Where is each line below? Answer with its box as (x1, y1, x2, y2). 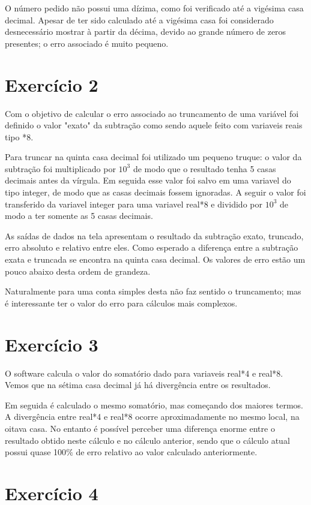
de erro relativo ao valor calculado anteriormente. (76, 446, 258, 458)
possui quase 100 (5, 446, 67, 458)
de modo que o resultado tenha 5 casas (133, 162, 276, 175)
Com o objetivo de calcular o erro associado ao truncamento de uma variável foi (5, 107, 299, 119)
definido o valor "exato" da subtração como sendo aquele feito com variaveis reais (5, 119, 303, 131)
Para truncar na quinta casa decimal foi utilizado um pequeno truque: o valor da (5, 151, 302, 163)
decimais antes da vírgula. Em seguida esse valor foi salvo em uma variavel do (5, 174, 291, 187)
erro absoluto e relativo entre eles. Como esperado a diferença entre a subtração (5, 241, 298, 254)
